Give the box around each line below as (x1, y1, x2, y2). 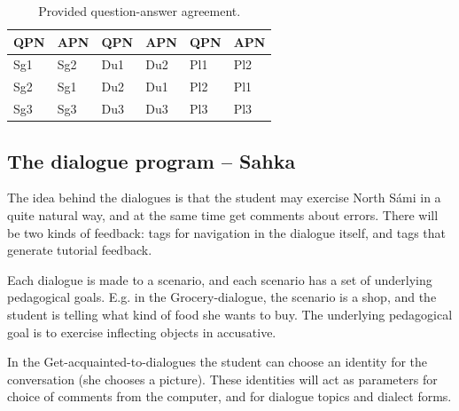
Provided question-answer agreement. (38, 2, 241, 20)
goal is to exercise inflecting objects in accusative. (7, 322, 276, 341)
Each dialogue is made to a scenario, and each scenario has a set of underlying (7, 270, 432, 288)
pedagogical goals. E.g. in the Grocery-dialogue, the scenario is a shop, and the (7, 288, 437, 306)
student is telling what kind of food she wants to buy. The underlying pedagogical (7, 304, 453, 323)
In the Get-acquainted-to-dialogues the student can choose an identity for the (7, 352, 428, 371)
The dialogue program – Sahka (7, 146, 296, 174)
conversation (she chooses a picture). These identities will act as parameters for (7, 369, 438, 388)
